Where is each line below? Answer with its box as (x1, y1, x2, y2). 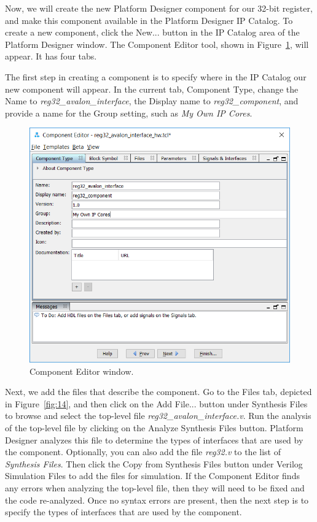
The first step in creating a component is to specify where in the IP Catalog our (5, 70, 307, 83)
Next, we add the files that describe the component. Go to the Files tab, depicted (5, 385, 312, 398)
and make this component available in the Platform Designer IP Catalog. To (5, 13, 293, 26)
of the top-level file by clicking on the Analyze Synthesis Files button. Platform (5, 421, 303, 434)
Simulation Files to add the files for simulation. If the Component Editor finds (5, 469, 300, 482)
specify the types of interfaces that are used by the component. (5, 505, 242, 518)
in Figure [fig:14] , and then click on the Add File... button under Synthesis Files (5, 397, 308, 410)
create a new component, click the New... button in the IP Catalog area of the (5, 26, 300, 39)
